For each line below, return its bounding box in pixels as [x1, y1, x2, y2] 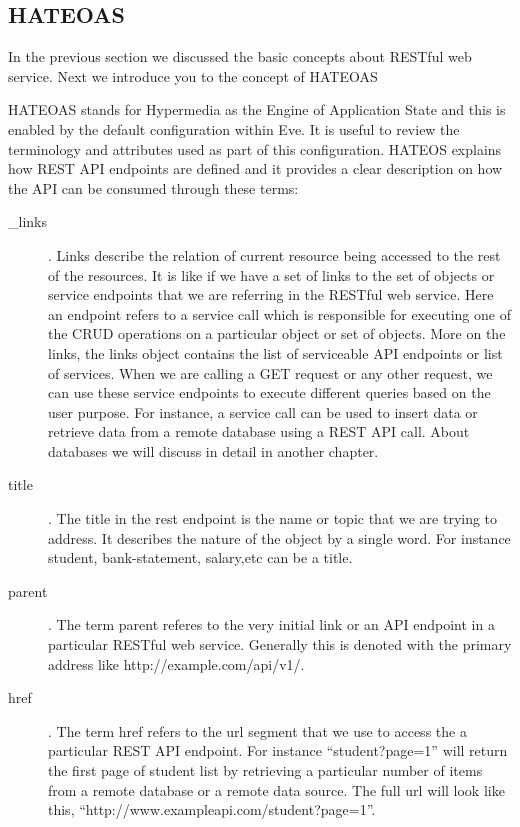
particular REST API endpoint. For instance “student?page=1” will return [48, 740, 508, 761]
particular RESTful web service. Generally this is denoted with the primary [48, 634, 512, 655]
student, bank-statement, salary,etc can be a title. [48, 547, 353, 568]
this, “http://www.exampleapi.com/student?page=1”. [48, 799, 376, 820]
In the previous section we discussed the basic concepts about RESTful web [8, 46, 472, 67]
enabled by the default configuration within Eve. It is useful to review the [8, 118, 460, 139]
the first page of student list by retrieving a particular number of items [48, 760, 483, 781]
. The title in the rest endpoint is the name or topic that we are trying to [48, 508, 498, 529]
